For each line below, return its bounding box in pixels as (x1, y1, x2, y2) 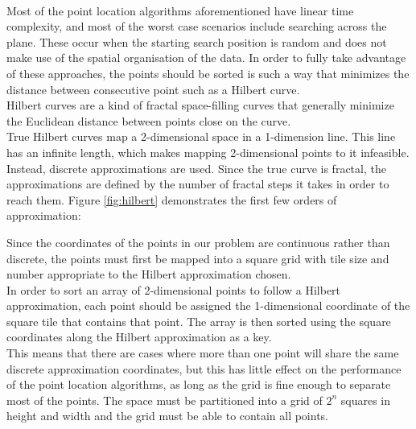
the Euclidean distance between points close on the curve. (6, 112, 291, 129)
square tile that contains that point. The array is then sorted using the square (6, 312, 391, 329)
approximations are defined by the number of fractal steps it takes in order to (6, 175, 389, 192)
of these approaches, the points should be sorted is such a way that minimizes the (6, 64, 410, 81)
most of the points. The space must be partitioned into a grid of (6, 391, 323, 408)
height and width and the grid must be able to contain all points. (6, 407, 329, 424)
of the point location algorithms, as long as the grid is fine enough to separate (6, 376, 391, 393)
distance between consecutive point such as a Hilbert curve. (6, 80, 300, 97)
